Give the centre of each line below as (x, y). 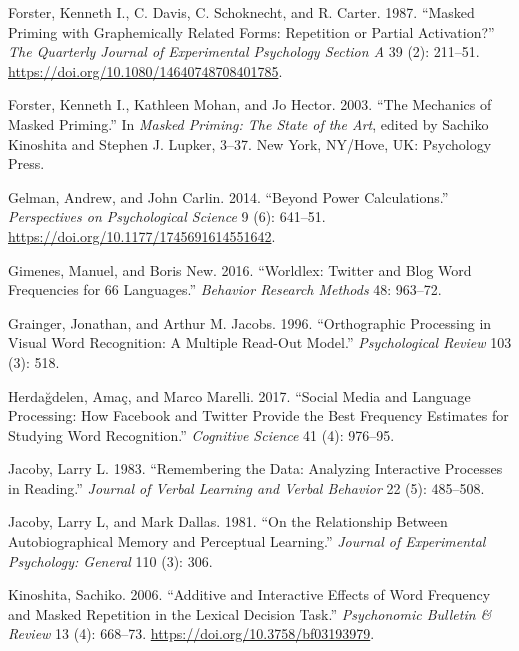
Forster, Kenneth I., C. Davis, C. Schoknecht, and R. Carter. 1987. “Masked (241, 12)
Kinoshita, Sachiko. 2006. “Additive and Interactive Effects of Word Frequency (249, 594)
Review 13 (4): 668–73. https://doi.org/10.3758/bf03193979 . (191, 633)
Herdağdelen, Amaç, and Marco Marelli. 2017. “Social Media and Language (239, 395)
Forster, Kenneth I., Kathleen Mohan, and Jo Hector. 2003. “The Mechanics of (250, 104)
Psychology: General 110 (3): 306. (110, 560)
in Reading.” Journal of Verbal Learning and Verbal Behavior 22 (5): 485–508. (246, 487)
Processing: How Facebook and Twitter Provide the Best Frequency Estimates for (258, 415)
